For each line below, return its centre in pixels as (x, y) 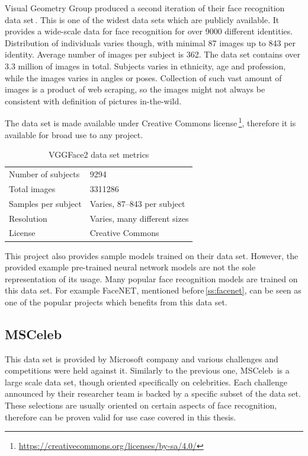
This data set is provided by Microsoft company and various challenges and (142, 358)
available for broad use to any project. (74, 134)
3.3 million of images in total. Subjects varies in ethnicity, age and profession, (145, 66)
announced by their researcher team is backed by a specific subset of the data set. (153, 393)
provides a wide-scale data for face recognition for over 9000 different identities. (149, 31)
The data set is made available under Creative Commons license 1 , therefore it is (150, 122)
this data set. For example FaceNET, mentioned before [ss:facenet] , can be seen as (153, 290)
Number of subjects (44, 174)
